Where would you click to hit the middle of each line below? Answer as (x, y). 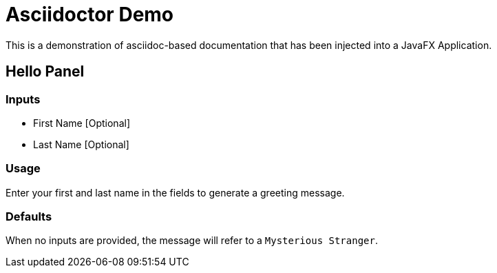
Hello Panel (45, 72)
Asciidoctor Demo (90, 14)
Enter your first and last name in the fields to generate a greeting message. (175, 192)
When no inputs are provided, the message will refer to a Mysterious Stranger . (192, 241)
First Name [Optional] (82, 123)
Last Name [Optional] (81, 144)
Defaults (29, 217)
